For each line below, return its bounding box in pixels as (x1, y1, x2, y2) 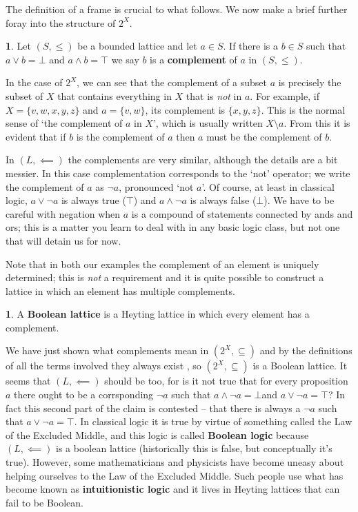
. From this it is (284, 116, 350, 130)
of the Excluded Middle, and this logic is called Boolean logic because (6, 427, 309, 442)
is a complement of (150, 52, 237, 66)
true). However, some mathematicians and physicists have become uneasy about (6, 455, 344, 469)
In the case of (6, 75, 63, 90)
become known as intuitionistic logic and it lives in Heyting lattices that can (6, 482, 340, 496)
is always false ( (190, 193, 257, 207)
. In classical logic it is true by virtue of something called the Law (74, 414, 352, 429)
